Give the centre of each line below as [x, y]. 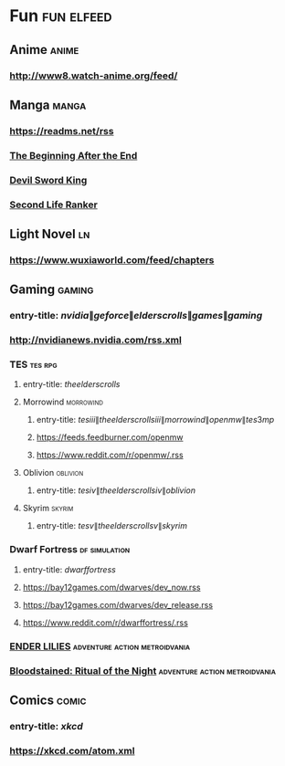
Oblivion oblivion [53, 473]
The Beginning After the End [74, 155]
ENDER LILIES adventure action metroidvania [100, 646]
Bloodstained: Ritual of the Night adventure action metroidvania [143, 670]
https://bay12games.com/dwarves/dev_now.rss [111, 587]
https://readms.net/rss [62, 131]
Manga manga [48, 105]
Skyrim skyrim [48, 509]
